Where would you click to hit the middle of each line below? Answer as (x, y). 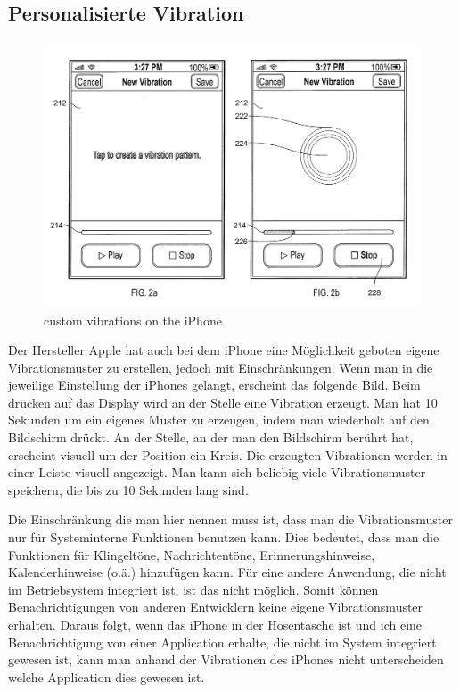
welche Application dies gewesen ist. (107, 676)
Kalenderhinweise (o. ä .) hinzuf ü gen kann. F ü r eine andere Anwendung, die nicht (227, 572)
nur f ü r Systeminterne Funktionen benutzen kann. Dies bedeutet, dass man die (224, 537)
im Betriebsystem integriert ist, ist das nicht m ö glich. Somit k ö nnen (193, 589)
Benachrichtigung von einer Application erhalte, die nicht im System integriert (222, 642)
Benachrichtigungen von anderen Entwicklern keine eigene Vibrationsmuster (216, 607)
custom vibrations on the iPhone (133, 320)
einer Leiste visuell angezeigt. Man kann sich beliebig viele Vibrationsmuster (217, 472)
